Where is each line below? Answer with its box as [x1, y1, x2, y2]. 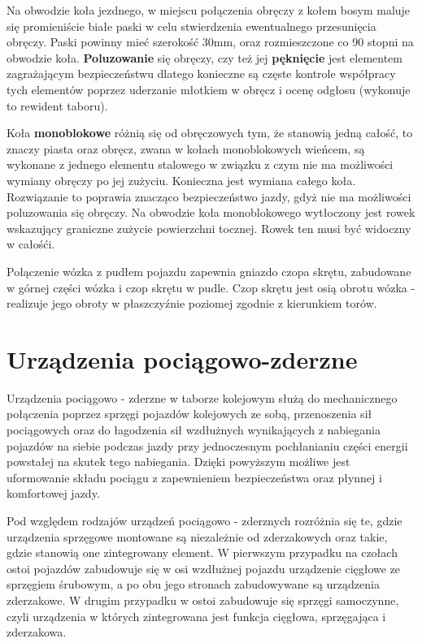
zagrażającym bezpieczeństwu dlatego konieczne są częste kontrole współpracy [7, 65, 396, 82]
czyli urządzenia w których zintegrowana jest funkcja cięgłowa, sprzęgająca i [7, 607, 386, 624]
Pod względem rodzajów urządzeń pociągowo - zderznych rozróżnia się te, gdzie [7, 511, 402, 529]
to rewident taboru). [7, 97, 108, 114]
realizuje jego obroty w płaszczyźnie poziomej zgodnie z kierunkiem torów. [7, 295, 377, 312]
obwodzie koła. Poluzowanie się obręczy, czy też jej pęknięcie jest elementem [7, 49, 403, 66]
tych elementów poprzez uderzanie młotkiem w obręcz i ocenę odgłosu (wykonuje [7, 80, 411, 97]
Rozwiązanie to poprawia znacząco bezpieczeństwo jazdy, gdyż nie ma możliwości [7, 188, 411, 205]
